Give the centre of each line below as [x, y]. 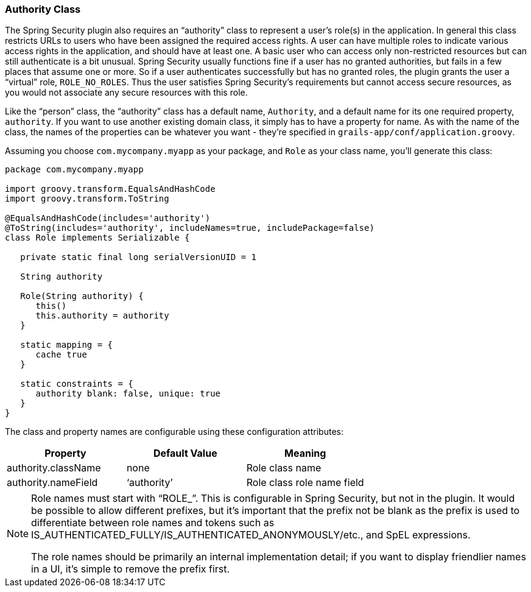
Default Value [185, 453]
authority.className [54, 468]
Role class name [284, 468]
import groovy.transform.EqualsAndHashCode [110, 189]
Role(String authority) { [82, 296]
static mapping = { [67, 345]
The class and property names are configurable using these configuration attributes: [174, 432]
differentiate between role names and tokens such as [153, 523]
